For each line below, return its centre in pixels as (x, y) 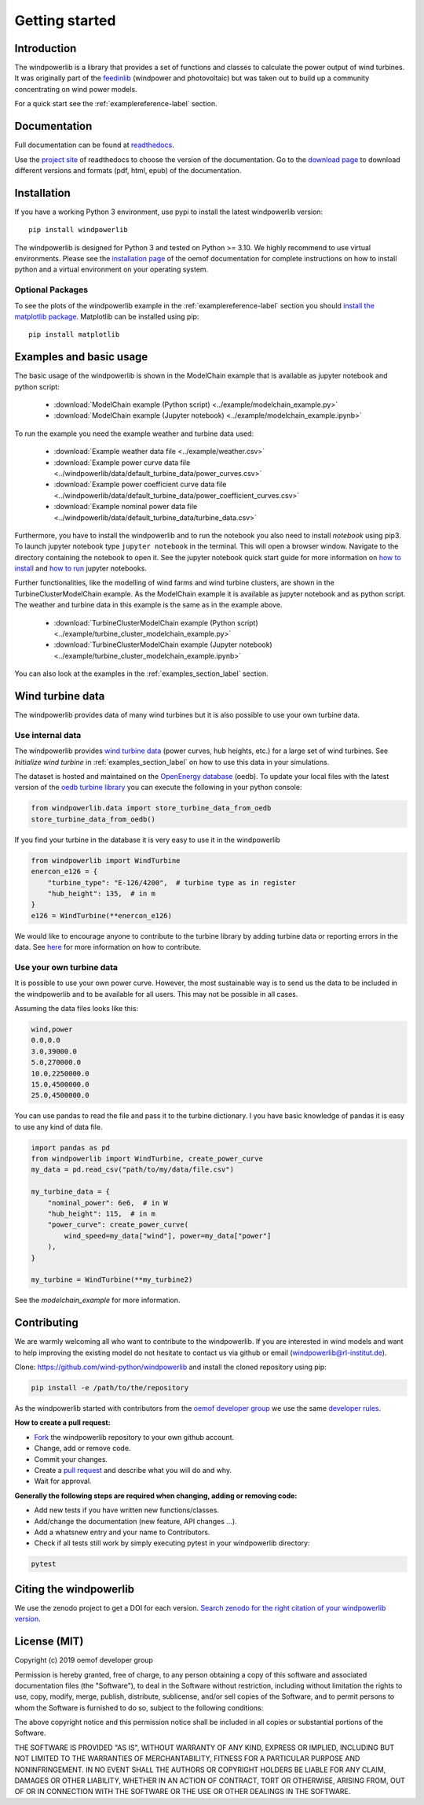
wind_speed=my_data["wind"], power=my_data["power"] (168, 1236)
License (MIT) (49, 1642)
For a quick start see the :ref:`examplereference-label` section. (116, 104)
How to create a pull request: (62, 1423)
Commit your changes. (71, 1459)
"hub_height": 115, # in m (102, 1214)
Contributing (46, 1323)
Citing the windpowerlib (75, 1589)
